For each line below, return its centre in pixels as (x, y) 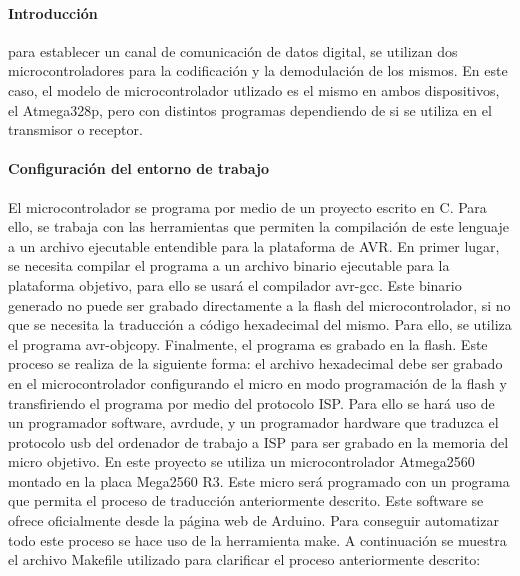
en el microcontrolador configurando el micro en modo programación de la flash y (257, 382)
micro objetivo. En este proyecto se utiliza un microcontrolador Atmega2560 (241, 461)
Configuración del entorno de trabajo (138, 168)
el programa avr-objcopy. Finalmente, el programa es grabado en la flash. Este (248, 343)
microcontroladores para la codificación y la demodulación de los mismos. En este (258, 70)
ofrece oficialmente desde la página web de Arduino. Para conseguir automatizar (253, 520)
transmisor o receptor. (75, 129)
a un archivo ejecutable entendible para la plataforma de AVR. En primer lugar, (254, 245)
